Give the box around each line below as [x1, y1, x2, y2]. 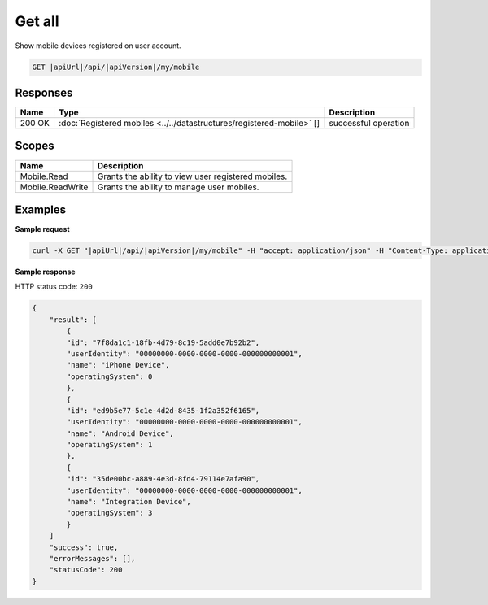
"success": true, [49, 542, 119, 552]
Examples [15, 202, 67, 216]
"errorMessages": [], [49, 554, 136, 563]
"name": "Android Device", [66, 429, 174, 438]
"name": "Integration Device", [66, 497, 191, 507]
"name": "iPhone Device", [66, 360, 170, 370]
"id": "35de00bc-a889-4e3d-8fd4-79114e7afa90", [66, 474, 260, 484]
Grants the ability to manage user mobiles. [97, 181, 259, 193]
